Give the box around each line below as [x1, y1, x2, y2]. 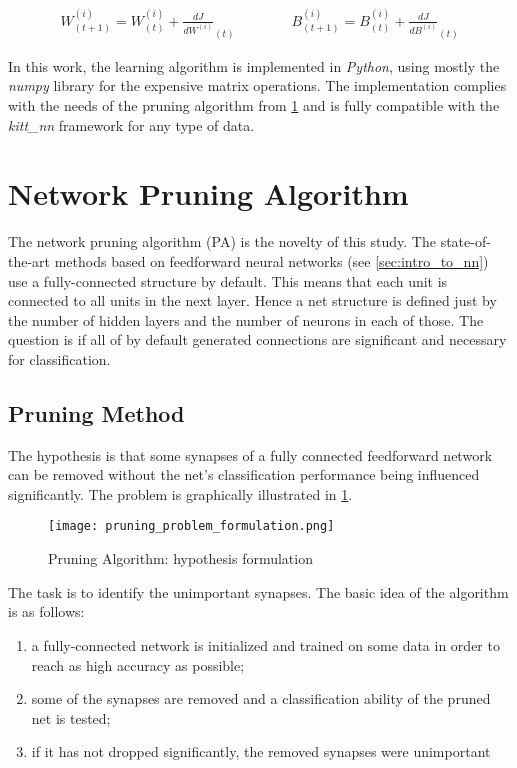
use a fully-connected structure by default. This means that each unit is [8, 270, 448, 291]
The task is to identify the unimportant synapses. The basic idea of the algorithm [8, 581, 509, 602]
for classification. [8, 348, 111, 369]
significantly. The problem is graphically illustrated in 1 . [8, 483, 353, 504]
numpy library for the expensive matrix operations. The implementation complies [8, 75, 507, 96]
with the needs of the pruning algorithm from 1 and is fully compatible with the [8, 95, 500, 116]
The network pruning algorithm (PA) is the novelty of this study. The [8, 231, 436, 252]
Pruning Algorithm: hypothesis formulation [48, 548, 313, 569]
